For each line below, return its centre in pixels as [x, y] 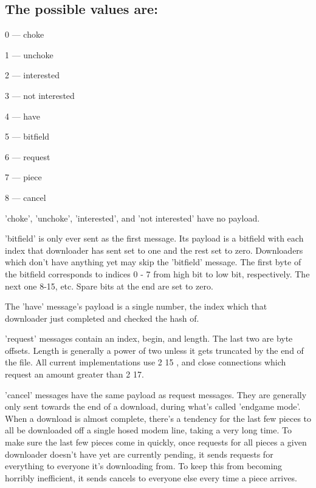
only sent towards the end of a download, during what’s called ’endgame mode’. [153, 406]
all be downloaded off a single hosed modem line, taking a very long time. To [148, 430]
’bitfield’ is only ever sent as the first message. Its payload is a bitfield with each [154, 238]
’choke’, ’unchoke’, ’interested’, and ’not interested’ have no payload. [132, 218]
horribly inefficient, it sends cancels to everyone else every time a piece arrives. [151, 477]
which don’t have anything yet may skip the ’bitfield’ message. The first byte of [153, 262]
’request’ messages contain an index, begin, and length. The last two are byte [149, 338]
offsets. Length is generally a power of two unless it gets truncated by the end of [154, 350]
